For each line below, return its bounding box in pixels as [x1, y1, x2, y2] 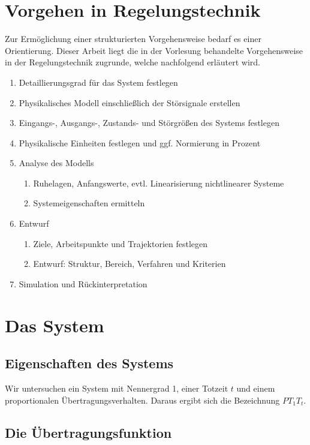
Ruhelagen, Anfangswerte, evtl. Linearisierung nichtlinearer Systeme [33, 176, 284, 189]
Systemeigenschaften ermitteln [33, 197, 145, 209]
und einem [236, 382, 275, 395]
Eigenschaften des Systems [5, 354, 174, 372]
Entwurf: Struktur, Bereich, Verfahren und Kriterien [33, 257, 226, 270]
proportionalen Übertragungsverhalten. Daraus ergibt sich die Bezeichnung [5, 393, 280, 406]
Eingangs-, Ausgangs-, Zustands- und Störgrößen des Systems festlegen [19, 116, 279, 129]
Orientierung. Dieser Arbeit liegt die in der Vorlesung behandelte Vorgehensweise [5, 44, 303, 56]
